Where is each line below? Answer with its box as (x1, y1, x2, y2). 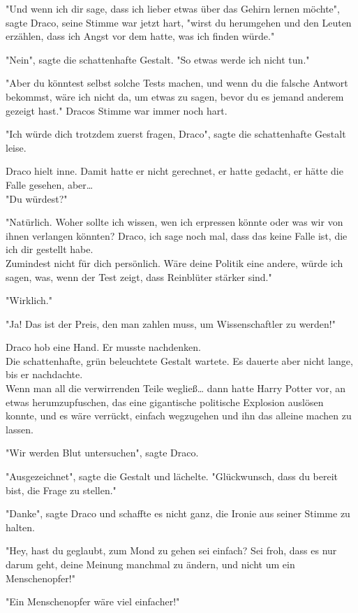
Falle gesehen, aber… (6, 177, 94, 192)
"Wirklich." (6, 293, 52, 308)
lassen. (6, 421, 33, 436)
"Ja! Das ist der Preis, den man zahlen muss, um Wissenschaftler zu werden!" (6, 316, 336, 331)
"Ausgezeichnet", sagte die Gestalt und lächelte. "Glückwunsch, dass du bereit (6, 469, 338, 484)
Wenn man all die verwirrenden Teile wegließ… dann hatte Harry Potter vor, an (6, 381, 346, 396)
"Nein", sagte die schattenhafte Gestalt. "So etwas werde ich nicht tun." (6, 52, 310, 66)
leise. (6, 140, 27, 154)
